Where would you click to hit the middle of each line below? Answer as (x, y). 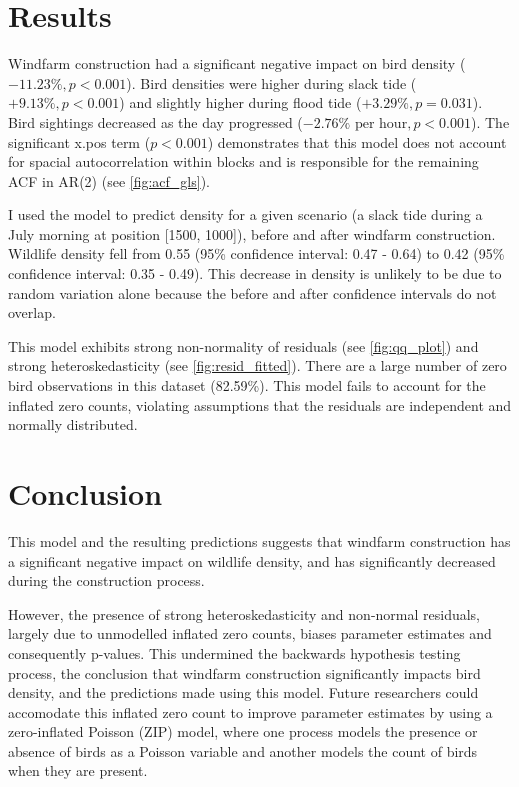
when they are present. (78, 770)
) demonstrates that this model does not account (357, 141)
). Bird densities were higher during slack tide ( (271, 82)
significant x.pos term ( (79, 141)
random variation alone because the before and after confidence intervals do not (252, 292)
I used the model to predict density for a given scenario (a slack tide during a (245, 214)
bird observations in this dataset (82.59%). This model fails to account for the (247, 385)
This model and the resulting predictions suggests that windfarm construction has (259, 540)
